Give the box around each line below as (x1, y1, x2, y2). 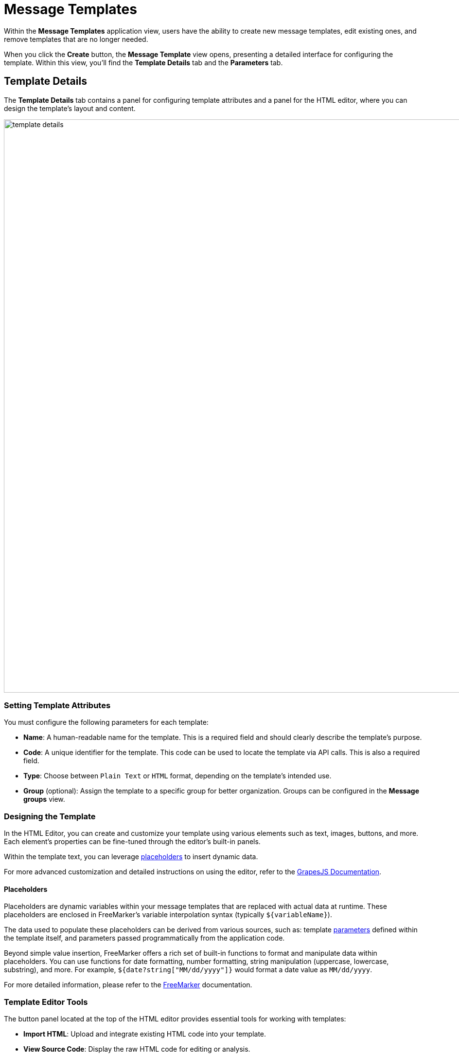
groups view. (23, 795, 65, 804)
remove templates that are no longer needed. (4, 35, 148, 43)
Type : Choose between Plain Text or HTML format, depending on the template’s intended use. (23, 772, 332, 780)
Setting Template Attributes (4, 700, 111, 710)
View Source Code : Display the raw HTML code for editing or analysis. (23, 1045, 250, 1054)
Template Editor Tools (4, 997, 88, 1007)
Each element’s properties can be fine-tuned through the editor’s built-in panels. (4, 837, 261, 846)
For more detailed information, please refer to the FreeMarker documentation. (4, 981, 252, 989)
